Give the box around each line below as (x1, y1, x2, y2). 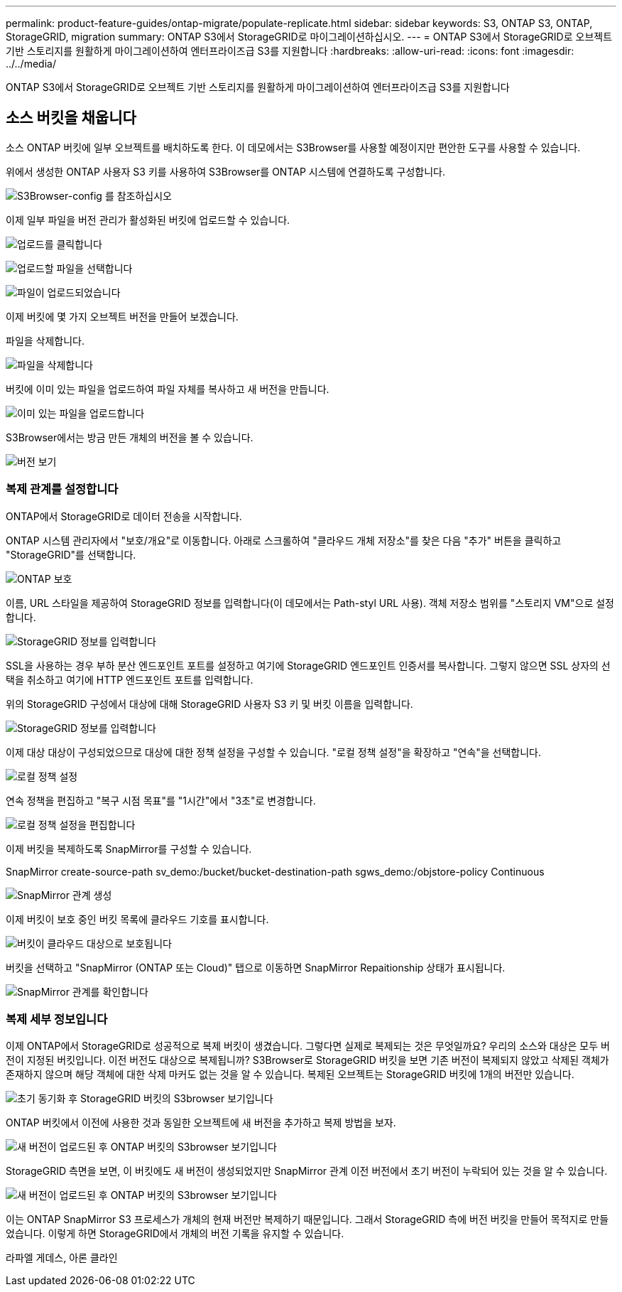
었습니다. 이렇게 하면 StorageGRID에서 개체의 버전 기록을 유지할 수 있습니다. (6, 1227, 344, 1240)
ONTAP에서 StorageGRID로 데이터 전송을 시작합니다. (6, 510, 242, 522)
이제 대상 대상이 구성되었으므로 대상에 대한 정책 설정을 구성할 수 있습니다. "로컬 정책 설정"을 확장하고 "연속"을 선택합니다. (6, 745, 542, 758)
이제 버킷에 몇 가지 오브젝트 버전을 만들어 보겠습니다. (6, 310, 239, 323)
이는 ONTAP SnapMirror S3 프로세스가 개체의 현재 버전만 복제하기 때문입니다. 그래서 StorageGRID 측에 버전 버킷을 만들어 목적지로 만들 (6, 1213, 609, 1226)
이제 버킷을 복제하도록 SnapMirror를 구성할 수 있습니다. (6, 842, 252, 855)
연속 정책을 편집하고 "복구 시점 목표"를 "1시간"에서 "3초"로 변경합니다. (6, 794, 316, 807)
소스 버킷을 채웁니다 (6, 109, 136, 127)
